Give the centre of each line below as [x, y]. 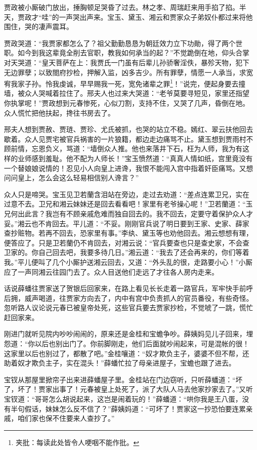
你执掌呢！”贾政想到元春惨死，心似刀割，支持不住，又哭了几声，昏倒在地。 [127, 103]
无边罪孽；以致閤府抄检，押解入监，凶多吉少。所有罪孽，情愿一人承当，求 [125, 72]
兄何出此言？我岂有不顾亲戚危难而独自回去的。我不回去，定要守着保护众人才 [128, 213]
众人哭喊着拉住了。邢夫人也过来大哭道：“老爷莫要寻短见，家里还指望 [137, 93]
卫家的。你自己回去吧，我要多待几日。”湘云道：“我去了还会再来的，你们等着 [127, 252]
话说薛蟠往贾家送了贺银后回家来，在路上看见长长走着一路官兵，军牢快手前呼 [128, 288]
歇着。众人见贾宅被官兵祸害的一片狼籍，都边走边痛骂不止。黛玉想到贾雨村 [125, 139]
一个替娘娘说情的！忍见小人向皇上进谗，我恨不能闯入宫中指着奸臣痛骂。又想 [128, 168]
